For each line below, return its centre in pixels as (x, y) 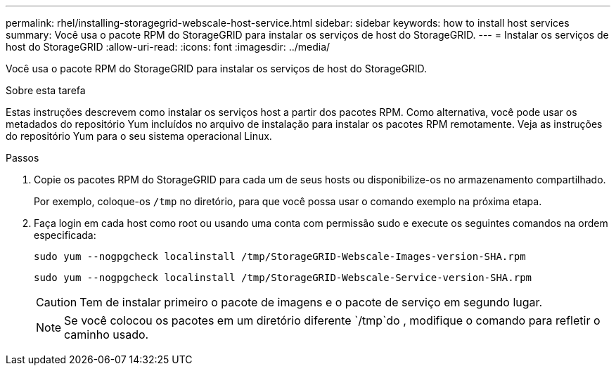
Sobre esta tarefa (46, 90)
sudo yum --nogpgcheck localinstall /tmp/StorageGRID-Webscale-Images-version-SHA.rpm (280, 256)
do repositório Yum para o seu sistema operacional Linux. (139, 136)
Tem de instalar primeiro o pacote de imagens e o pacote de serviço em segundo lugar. (311, 302)
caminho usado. (107, 334)
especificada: (65, 235)
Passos (23, 158)
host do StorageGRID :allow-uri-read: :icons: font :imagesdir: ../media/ (168, 47)
